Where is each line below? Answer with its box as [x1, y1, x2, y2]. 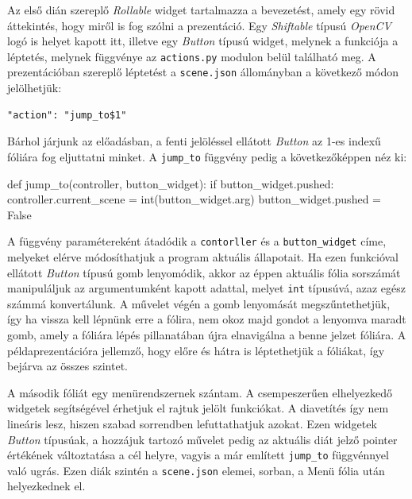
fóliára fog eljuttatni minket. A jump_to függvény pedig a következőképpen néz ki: [7, 148, 407, 164]
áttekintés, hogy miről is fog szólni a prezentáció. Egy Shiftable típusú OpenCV [7, 17, 391, 33]
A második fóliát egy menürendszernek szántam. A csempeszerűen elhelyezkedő [7, 384, 392, 400]
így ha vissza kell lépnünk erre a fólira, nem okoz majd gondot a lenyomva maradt [7, 311, 406, 327]
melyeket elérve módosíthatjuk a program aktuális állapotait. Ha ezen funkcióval [7, 248, 399, 265]
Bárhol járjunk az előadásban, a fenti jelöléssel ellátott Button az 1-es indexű [7, 133, 381, 149]
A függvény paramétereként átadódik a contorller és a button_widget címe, [7, 233, 387, 249]
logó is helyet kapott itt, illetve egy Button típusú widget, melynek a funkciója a [7, 33, 399, 49]
